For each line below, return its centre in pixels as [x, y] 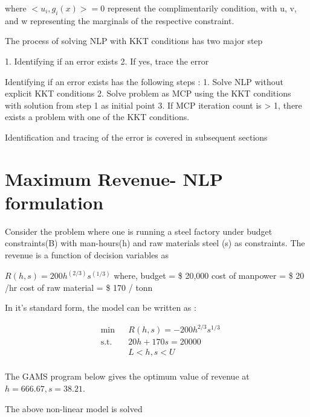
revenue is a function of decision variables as [87, 255]
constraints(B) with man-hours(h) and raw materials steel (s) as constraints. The [155, 243]
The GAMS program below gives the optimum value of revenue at [127, 376]
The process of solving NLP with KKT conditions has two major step [134, 41]
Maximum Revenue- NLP [114, 178]
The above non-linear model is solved [74, 408]
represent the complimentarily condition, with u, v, [202, 8]
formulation [54, 202]
